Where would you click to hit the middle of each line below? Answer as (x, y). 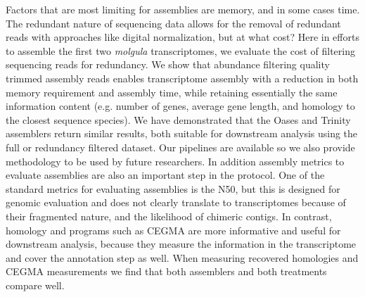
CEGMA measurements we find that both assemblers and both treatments (166, 271)
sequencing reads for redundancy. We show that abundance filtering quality (168, 64)
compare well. (35, 285)
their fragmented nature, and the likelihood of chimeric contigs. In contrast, (169, 216)
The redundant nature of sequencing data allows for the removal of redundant (173, 23)
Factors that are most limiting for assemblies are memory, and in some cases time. (183, 9)
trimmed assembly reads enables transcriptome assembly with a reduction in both (182, 78)
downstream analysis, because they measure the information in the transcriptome (181, 244)
